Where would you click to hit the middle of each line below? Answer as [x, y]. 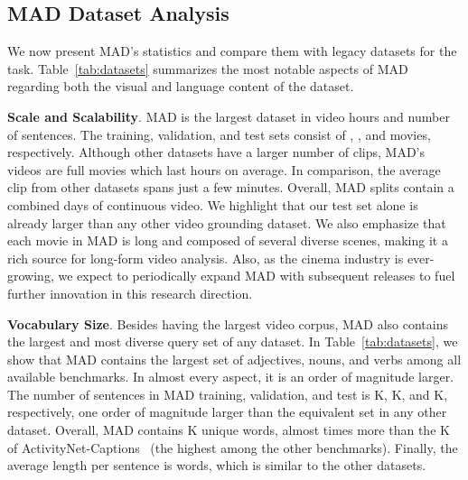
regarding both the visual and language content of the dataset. [181, 86]
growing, [31, 276]
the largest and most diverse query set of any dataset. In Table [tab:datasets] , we [233, 342]
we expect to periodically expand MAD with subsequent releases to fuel [257, 276]
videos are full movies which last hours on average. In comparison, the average [224, 169]
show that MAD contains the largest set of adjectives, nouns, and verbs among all [234, 359]
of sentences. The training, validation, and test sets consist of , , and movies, [219, 134]
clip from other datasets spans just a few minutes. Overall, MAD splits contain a [231, 187]
